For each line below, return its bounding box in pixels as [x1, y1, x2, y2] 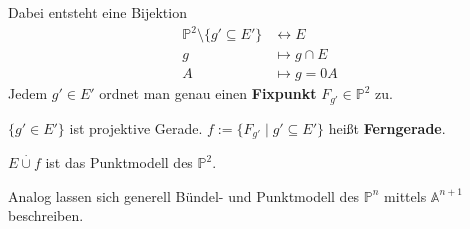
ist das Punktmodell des [45, 152, 193, 173]
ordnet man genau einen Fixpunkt [99, 83, 317, 104]
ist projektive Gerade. [69, 117, 203, 138]
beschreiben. [8, 205, 84, 226]
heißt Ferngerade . [328, 117, 446, 138]
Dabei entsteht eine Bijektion [8, 2, 187, 22]
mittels [384, 185, 427, 206]
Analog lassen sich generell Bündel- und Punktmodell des [8, 185, 360, 206]
